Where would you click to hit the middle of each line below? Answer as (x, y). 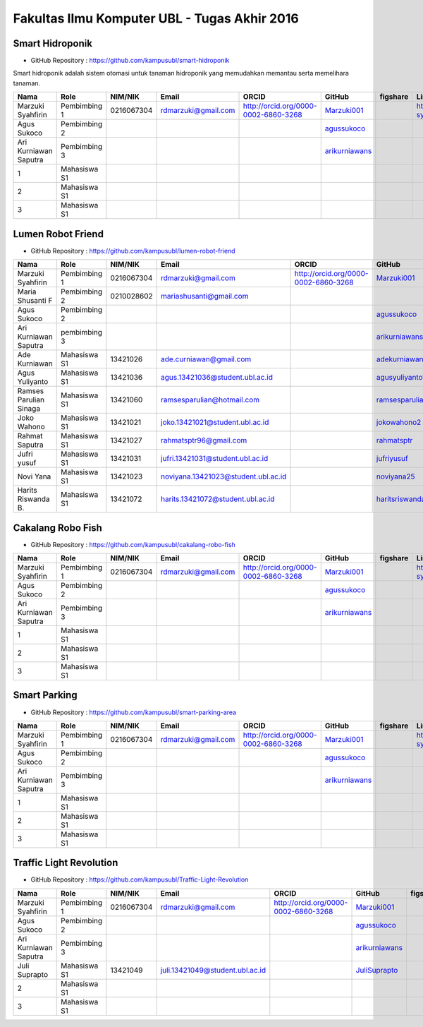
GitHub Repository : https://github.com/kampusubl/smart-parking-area (133, 712)
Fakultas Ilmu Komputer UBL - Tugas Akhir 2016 (156, 18)
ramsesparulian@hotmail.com (210, 400)
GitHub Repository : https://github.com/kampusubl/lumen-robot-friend (133, 251)
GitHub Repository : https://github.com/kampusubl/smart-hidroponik (130, 61)
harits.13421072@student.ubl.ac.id (218, 499)
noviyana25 (396, 476)
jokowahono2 (399, 422)
